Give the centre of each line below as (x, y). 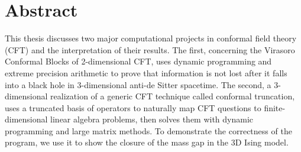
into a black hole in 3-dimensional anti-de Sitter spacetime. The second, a (138, 84)
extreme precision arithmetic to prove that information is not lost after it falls (146, 72)
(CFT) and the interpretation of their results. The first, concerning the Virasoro (150, 49)
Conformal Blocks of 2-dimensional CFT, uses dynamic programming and (138, 61)
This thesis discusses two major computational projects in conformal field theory (151, 38)
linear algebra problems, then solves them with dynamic (152, 119)
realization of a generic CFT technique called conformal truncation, (173, 96)
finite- (275, 107)
